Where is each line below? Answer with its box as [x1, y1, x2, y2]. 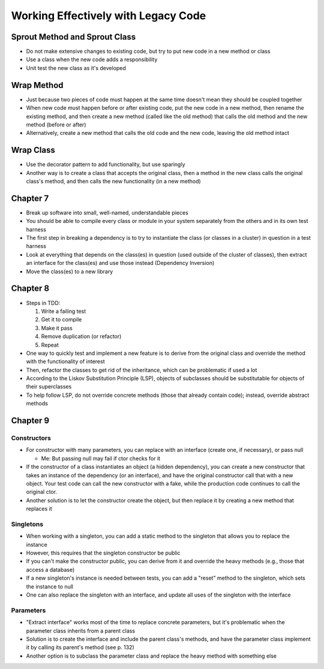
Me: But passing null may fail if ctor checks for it [41, 454, 161, 462]
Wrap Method [11, 80, 64, 90]
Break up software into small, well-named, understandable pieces [26, 209, 188, 216]
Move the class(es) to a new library [26, 267, 113, 275]
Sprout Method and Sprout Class [11, 32, 136, 42]
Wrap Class [11, 145, 55, 155]
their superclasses [26, 383, 72, 390]
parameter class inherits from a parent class [26, 627, 135, 634]
